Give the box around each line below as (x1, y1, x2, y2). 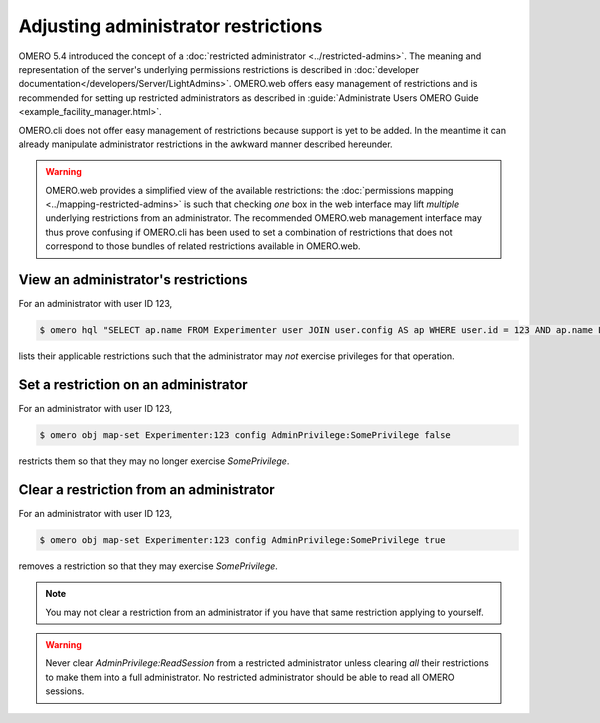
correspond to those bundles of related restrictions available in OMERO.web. (45, 240, 361, 252)
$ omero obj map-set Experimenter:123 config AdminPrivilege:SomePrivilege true (39, 534, 446, 545)
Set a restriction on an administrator (18, 376, 249, 393)
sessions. (45, 685, 85, 697)
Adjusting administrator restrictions (18, 15, 323, 37)
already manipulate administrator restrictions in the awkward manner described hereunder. (18, 138, 394, 150)
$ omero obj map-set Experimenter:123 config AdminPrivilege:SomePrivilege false (39, 430, 452, 440)
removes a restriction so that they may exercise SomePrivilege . (18, 560, 279, 572)
